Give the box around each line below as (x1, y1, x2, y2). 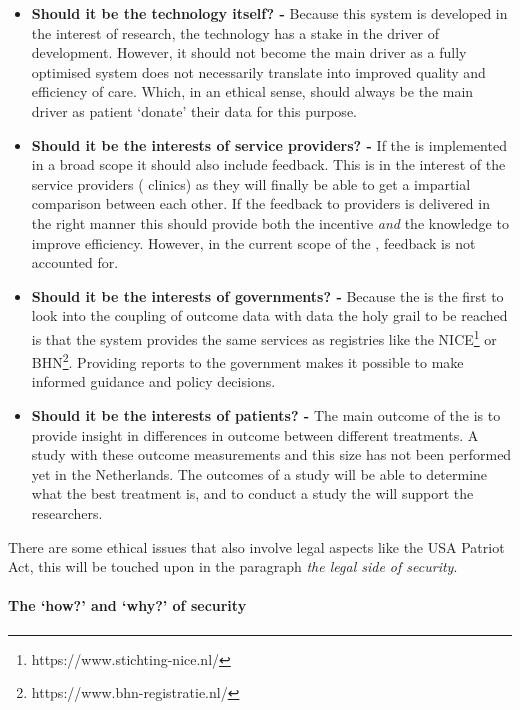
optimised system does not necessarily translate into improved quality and (31, 61, 486, 82)
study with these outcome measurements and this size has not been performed (31, 444, 512, 465)
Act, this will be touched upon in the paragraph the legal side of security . (8, 556, 458, 577)
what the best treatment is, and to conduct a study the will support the (31, 483, 474, 504)
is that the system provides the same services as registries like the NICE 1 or (31, 325, 497, 349)
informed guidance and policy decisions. (31, 371, 276, 392)
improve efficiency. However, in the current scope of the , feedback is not (31, 232, 476, 253)
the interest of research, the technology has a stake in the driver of (31, 22, 440, 43)
